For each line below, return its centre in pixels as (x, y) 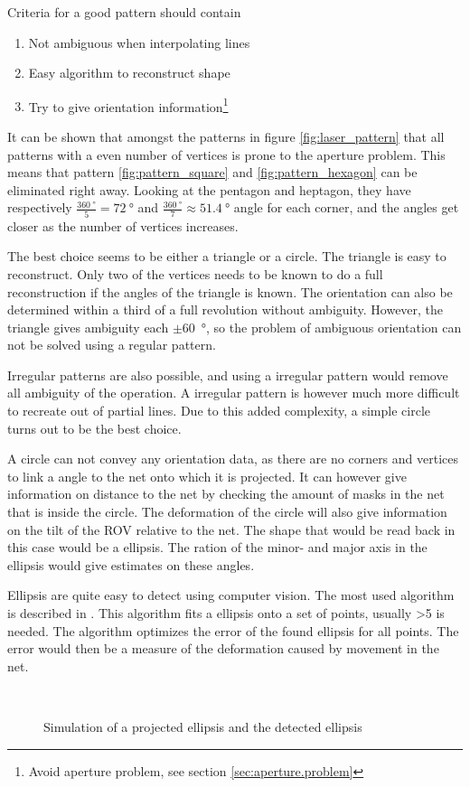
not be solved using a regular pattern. (112, 345)
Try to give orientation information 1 (128, 105)
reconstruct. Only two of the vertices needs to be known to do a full (195, 273)
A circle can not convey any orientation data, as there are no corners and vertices (233, 459)
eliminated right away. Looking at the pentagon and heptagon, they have (209, 189)
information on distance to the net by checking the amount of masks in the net (226, 494)
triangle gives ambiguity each (88, 327)
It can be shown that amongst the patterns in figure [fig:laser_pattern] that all (226, 137)
